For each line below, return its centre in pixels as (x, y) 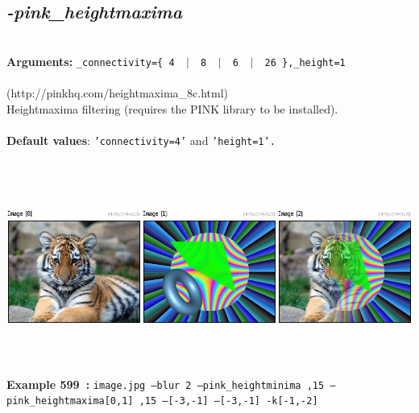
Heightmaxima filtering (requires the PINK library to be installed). (172, 108)
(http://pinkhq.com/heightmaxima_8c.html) (117, 93)
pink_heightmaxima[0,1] (70, 401)
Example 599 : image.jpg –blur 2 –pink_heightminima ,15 (166, 384)
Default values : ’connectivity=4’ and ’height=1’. (141, 140)
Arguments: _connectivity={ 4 (91, 61)
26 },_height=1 (305, 62)
